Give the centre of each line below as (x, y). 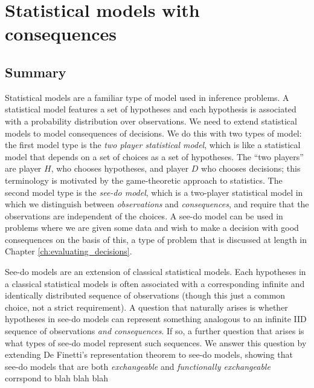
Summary (36, 72)
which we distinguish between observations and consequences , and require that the (157, 204)
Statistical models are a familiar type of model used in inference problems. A (147, 97)
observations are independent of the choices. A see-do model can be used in (144, 215)
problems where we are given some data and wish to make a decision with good (152, 228)
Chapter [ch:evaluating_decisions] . (69, 251)
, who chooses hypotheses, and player (120, 168)
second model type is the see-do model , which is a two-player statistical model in (154, 192)
